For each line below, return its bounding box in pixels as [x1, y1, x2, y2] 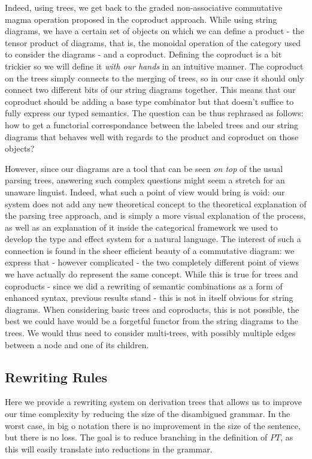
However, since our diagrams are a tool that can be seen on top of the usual [5, 162, 283, 174]
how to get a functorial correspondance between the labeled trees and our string [5, 118, 299, 131]
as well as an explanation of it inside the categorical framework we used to [5, 221, 278, 233]
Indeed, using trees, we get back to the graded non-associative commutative [5, 1, 283, 13]
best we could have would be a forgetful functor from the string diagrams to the [5, 315, 299, 327]
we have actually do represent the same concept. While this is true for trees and [5, 268, 298, 280]
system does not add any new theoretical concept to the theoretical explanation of [5, 197, 307, 210]
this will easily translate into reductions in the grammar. [5, 442, 213, 455]
